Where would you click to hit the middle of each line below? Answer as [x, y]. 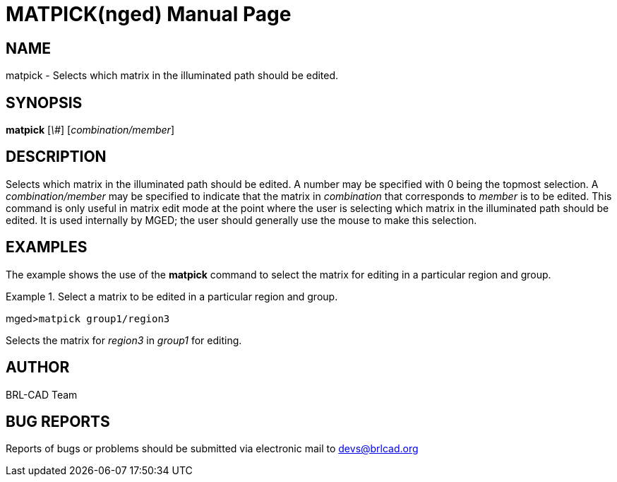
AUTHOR [38, 368]
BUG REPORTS [58, 421]
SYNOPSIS [44, 102]
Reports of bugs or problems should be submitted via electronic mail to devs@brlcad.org [212, 449]
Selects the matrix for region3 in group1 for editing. [124, 340]
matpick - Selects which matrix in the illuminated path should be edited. [172, 76]
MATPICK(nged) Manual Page [149, 14]
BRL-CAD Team [42, 394]
